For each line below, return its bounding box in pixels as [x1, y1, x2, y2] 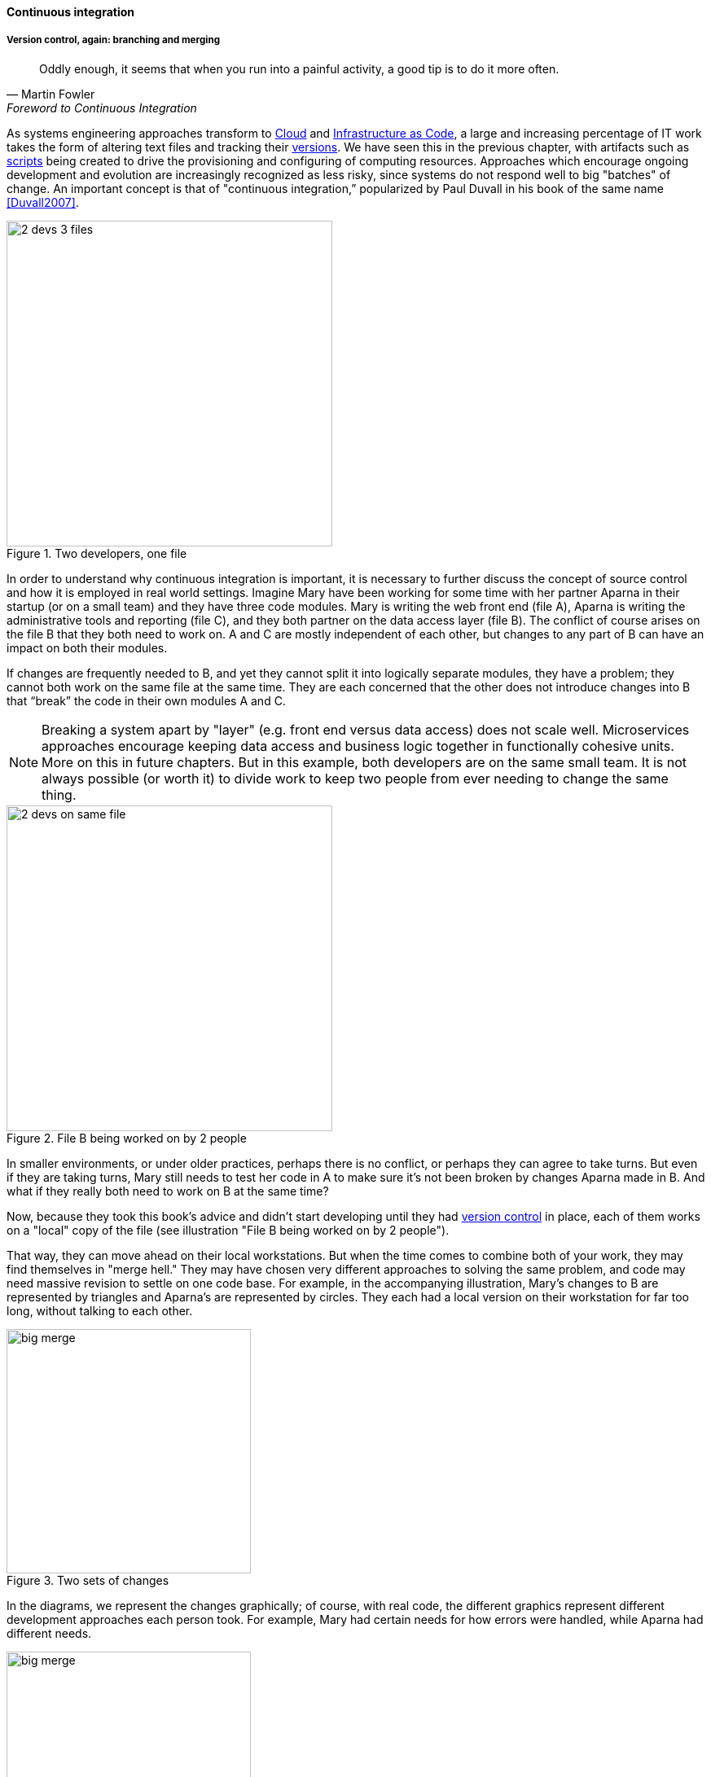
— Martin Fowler [7, 86, 95, 101]
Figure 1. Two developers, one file [7, 546, 187, 560]
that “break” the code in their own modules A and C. [7, 693, 286, 708]
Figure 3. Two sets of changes [7, 1573, 169, 1587]
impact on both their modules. [7, 640, 168, 655]
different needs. [7, 1626, 92, 1640]
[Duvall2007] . [7, 195, 79, 209]
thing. [42, 786, 77, 803]
